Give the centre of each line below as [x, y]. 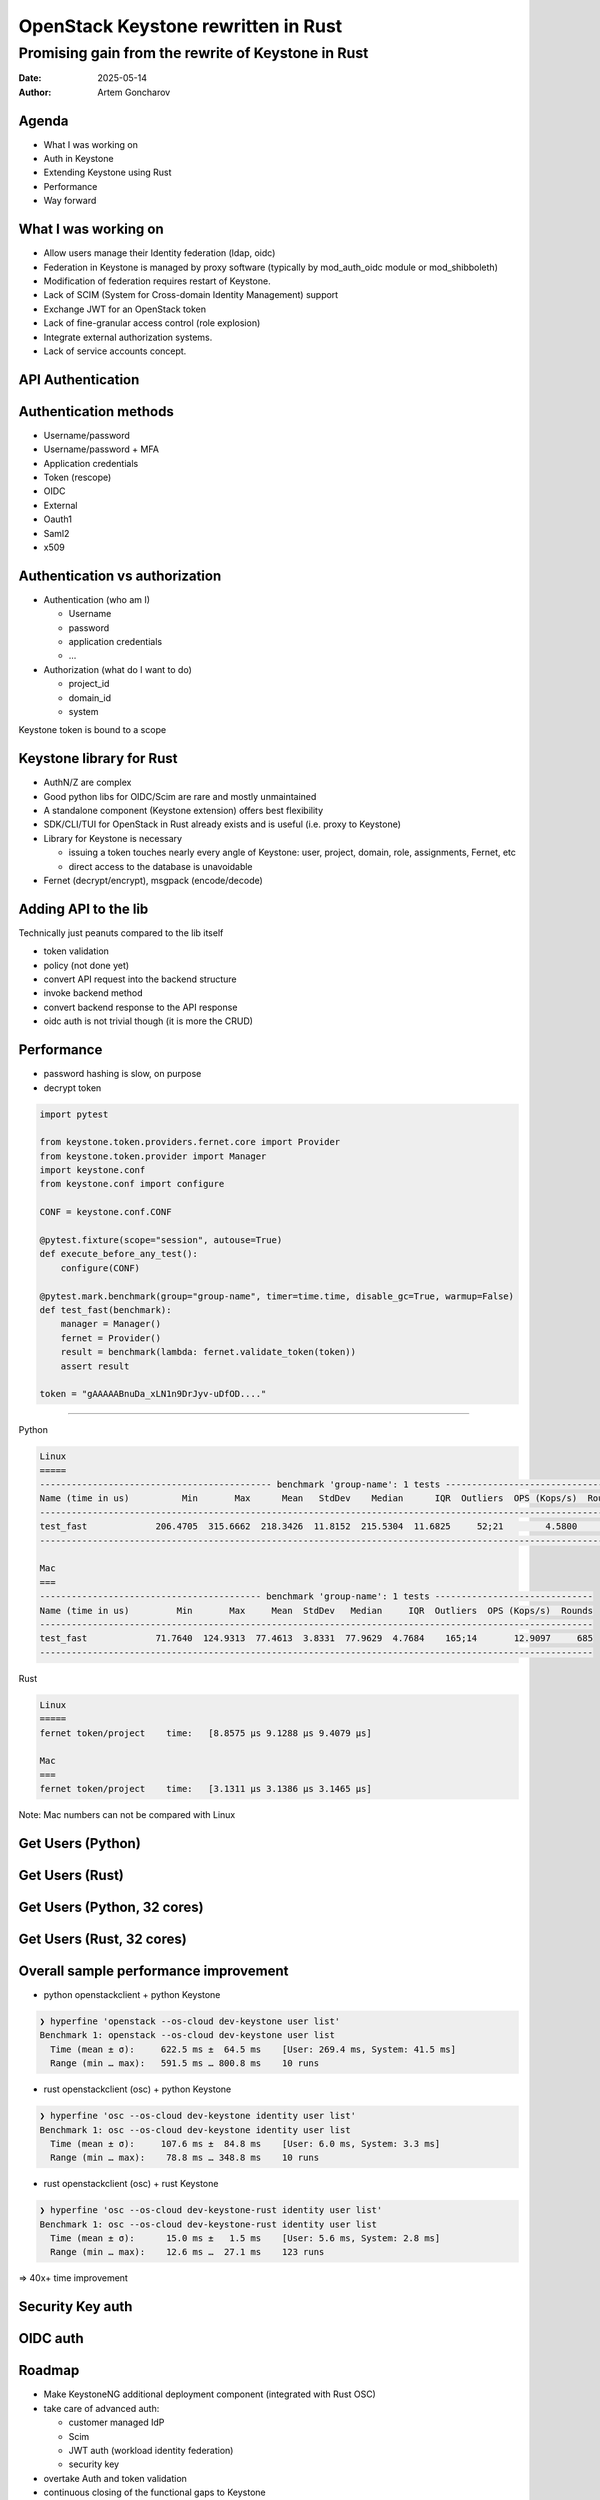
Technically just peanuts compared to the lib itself [121, 932]
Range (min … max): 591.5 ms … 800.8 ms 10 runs [185, 2063]
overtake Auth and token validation [115, 2478]
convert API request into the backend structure [140, 979]
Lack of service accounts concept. [115, 351]
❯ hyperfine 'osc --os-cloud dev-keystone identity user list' [198, 2116]
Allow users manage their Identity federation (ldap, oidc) [159, 253]
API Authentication [79, 379]
